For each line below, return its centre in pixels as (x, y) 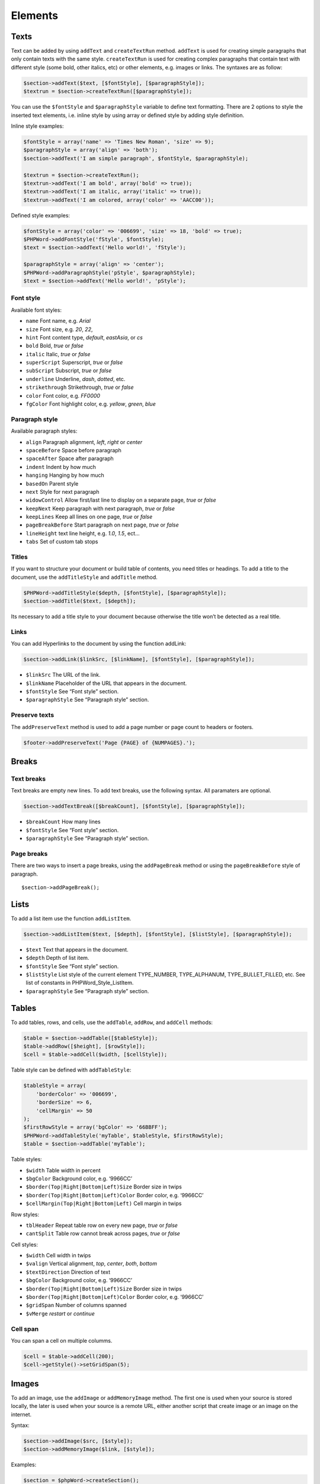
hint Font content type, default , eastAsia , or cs (84, 337)
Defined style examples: (41, 215)
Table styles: (27, 1159)
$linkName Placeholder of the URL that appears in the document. (106, 683)
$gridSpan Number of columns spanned (76, 1305)
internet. (21, 1414)
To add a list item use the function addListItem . (71, 918)
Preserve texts (33, 715)
